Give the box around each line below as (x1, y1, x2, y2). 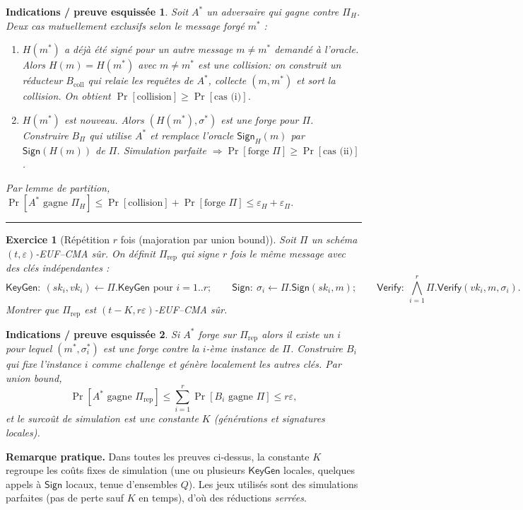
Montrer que (6, 302, 59, 317)
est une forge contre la (102, 341, 199, 356)
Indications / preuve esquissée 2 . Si (6, 326, 180, 341)
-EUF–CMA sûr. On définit (35, 245, 155, 260)
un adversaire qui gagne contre (206, 4, 339, 18)
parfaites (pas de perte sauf (6, 490, 124, 505)
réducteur (22, 73, 63, 88)
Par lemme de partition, (6, 180, 110, 195)
